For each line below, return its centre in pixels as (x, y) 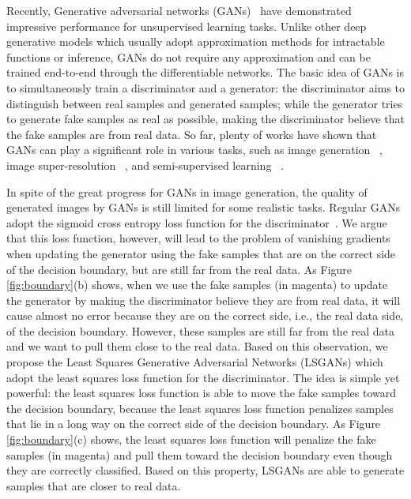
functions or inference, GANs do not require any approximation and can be (189, 56)
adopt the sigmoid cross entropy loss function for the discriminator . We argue (197, 222)
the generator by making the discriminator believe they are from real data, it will (204, 300)
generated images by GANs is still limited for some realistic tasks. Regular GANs (204, 207)
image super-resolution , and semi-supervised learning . (145, 165)
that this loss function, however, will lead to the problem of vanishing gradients (198, 238)
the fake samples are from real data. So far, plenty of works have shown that (192, 134)
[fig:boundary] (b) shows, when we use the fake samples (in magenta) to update (197, 285)
